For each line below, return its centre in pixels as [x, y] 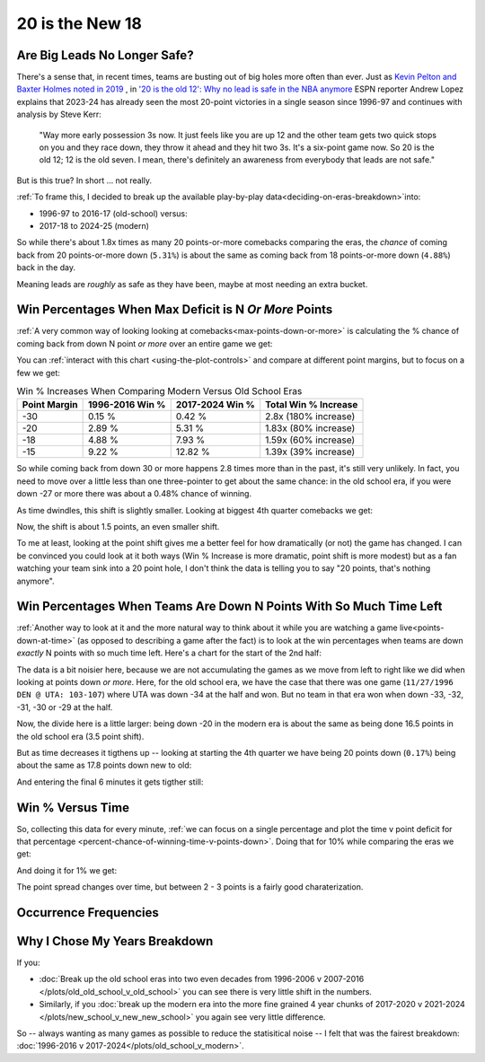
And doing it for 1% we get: [66, 870]
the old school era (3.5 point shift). [80, 736]
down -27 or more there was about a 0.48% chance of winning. [134, 494]
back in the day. [46, 268]
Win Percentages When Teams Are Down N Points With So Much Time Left [229, 606]
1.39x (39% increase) [310, 452]
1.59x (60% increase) [310, 440]
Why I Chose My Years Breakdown [115, 941]
